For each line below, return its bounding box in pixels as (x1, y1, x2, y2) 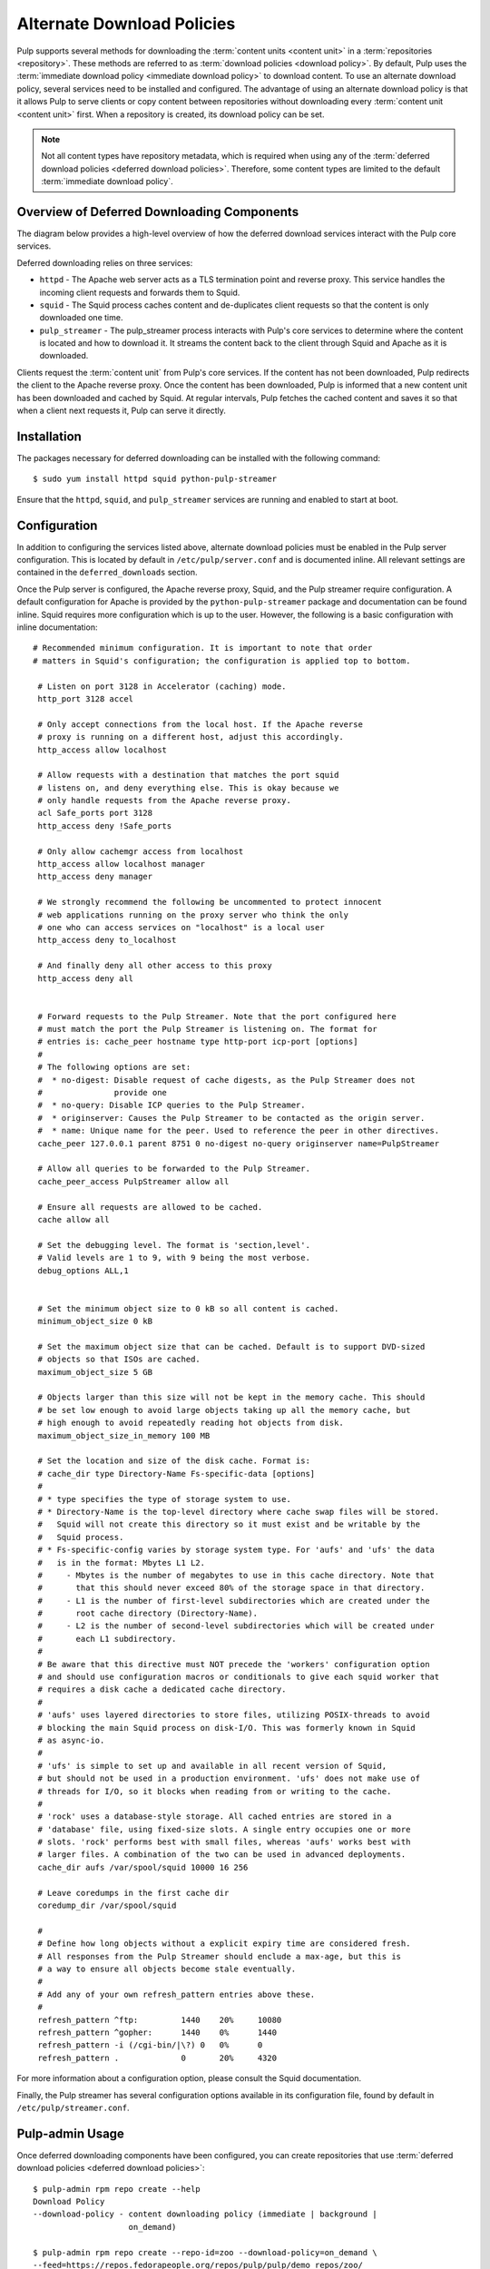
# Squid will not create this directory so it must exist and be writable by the (37, 1519, 421, 1529)
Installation (16, 428, 82, 444)
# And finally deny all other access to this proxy (37, 960, 272, 971)
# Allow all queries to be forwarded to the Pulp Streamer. (37, 1164, 310, 1174)
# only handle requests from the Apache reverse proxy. (37, 795, 292, 806)
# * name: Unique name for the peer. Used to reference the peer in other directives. (37, 1125, 440, 1136)
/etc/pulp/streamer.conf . (16, 2102, 130, 2113)
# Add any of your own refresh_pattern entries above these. (37, 1989, 316, 1999)
